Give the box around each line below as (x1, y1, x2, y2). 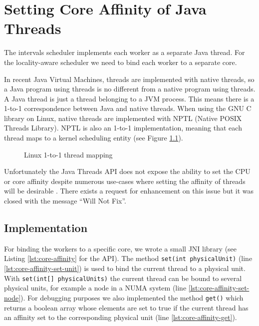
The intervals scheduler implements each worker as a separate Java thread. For (4, 47, 245, 57)
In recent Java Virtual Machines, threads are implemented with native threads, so (4, 73, 255, 84)
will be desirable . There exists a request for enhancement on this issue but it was (4, 185, 254, 196)
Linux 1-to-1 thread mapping (24, 149, 113, 159)
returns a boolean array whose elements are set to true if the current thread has (4, 302, 249, 312)
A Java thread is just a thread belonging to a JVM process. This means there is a (4, 93, 255, 103)
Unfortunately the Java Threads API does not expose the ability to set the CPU (4, 166, 251, 176)
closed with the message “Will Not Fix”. (4, 195, 126, 206)
